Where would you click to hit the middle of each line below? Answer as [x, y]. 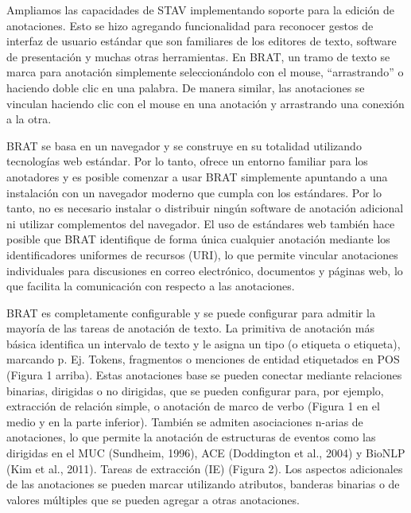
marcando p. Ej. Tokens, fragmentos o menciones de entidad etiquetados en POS [203, 359]
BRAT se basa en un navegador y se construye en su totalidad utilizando [184, 145]
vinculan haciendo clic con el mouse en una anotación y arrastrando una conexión [205, 103]
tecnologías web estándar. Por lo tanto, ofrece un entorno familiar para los [187, 161]
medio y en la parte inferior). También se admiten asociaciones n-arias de [185, 421]
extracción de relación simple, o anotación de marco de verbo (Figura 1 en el [193, 406]
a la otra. [29, 119]
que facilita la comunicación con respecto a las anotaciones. [151, 286]
